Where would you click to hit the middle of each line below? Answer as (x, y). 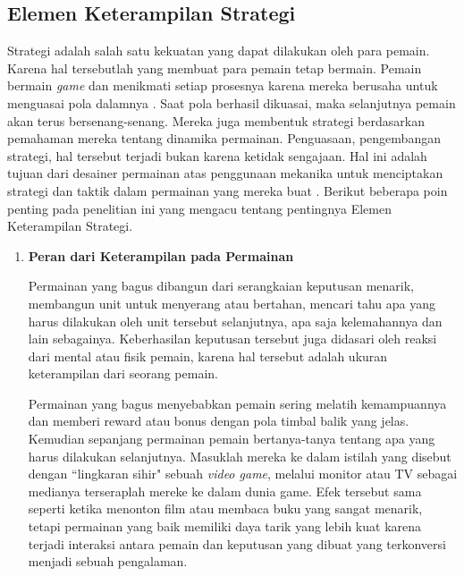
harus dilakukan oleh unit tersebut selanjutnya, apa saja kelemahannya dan (235, 321)
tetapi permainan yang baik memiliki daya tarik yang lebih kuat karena (225, 526)
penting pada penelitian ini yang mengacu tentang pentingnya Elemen (199, 208)
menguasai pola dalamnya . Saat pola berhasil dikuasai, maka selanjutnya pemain (232, 102)
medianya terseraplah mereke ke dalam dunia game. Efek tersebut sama (225, 491)
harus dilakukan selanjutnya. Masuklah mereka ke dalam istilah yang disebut (240, 456)
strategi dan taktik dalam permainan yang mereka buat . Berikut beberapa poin (228, 190)
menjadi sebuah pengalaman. (108, 561)
